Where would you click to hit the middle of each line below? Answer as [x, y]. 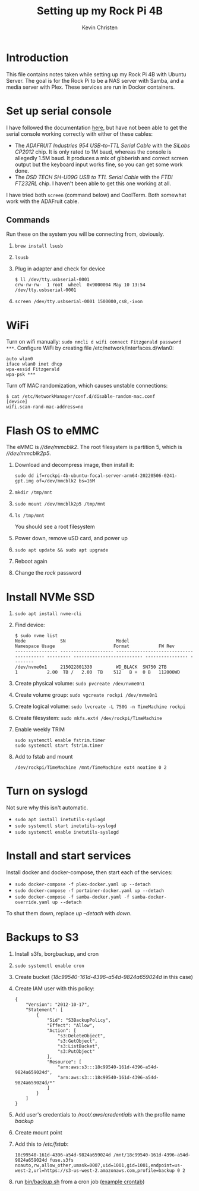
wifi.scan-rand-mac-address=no [45, 407]
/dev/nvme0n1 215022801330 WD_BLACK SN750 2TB [91, 667]
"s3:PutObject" [76, 1052]
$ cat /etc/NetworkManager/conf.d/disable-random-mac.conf [81, 397]
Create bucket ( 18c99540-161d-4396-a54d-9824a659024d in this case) [104, 977]
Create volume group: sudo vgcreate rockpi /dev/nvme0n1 [86, 695]
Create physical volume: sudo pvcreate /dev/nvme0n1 [80, 684]
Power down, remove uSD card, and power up [71, 538]
